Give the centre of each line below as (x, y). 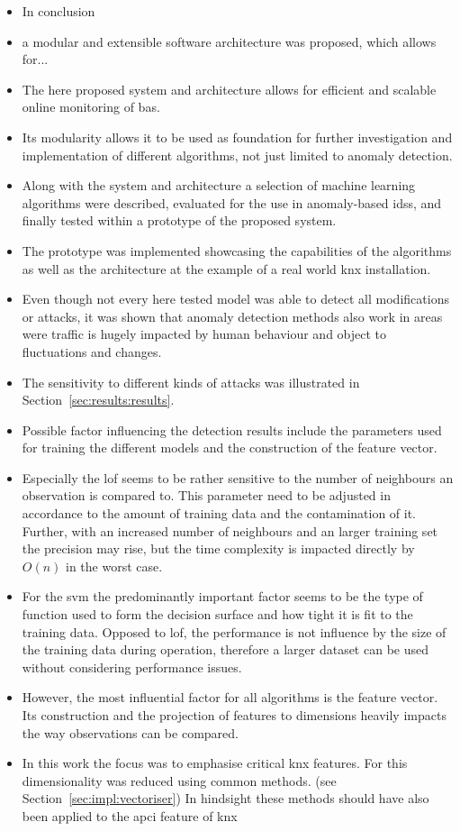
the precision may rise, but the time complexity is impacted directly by (218, 548)
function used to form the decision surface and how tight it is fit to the (217, 614)
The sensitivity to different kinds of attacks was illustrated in (191, 382)
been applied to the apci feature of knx (130, 815)
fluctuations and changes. (92, 351)
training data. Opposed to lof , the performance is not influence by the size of (234, 631)
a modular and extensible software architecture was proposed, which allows (229, 41)
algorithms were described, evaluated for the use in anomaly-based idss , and (232, 202)
